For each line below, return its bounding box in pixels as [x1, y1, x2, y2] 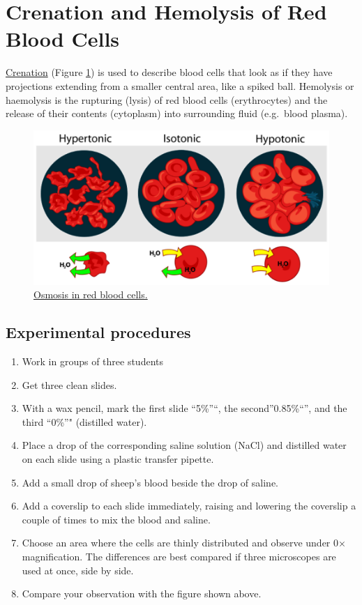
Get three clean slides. [22, 377, 117, 392]
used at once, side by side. [22, 562, 134, 577]
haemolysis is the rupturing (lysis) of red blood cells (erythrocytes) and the [6, 92, 328, 107]
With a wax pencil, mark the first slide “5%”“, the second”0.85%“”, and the [22, 401, 347, 415]
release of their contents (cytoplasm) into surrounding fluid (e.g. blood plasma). [6, 106, 348, 121]
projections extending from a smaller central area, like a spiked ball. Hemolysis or [6, 78, 354, 93]
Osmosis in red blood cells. [33, 287, 148, 302]
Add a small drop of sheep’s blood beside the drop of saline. [22, 475, 279, 489]
